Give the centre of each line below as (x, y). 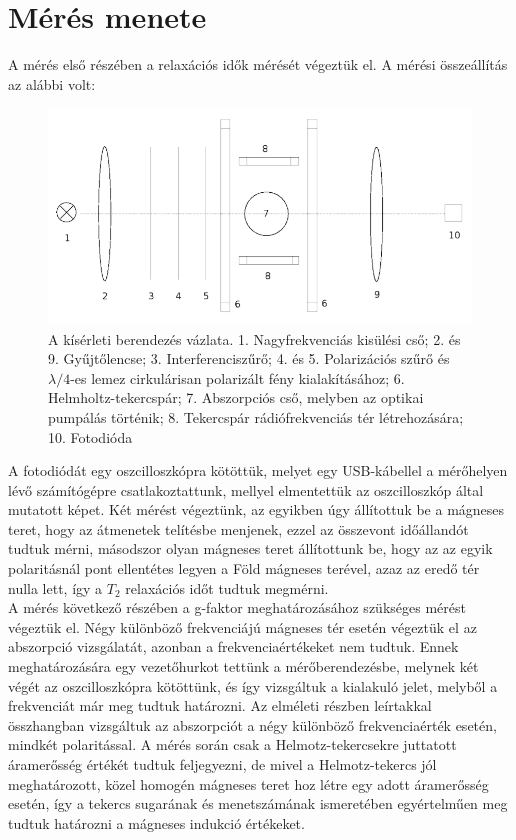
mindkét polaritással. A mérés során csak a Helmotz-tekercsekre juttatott (232, 744)
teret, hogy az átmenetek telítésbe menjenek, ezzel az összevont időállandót (238, 528)
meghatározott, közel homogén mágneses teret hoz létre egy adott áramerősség (248, 783)
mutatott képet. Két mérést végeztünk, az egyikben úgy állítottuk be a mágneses (256, 509)
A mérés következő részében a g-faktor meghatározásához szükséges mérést (237, 607)
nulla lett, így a (55, 587)
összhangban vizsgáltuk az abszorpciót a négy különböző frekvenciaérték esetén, (252, 724)
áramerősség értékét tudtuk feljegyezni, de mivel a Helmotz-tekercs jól (222, 764)
